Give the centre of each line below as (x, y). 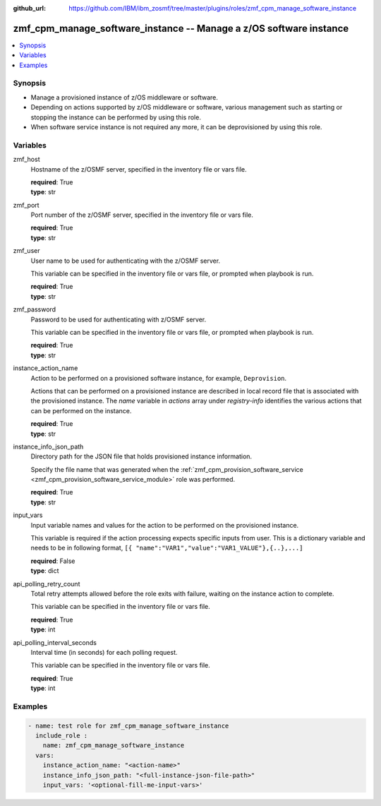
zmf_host (26, 160)
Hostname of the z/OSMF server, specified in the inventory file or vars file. (139, 169)
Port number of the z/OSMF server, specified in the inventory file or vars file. (142, 215)
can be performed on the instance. (81, 410)
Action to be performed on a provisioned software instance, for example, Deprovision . (159, 378)
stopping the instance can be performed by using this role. (116, 117)
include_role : (62, 736)
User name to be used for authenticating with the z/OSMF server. (126, 261)
